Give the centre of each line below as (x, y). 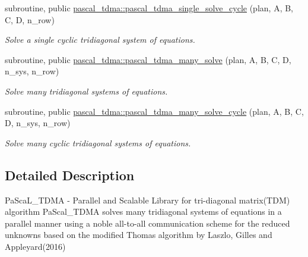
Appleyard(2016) (35, 246)
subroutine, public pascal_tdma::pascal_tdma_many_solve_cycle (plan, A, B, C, (154, 111)
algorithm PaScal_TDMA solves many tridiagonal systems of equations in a (143, 211)
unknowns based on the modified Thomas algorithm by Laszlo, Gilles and (139, 235)
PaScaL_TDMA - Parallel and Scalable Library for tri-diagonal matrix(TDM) (147, 200)
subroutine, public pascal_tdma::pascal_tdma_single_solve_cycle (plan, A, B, (149, 8)
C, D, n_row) (30, 19)
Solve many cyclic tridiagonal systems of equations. (98, 142)
